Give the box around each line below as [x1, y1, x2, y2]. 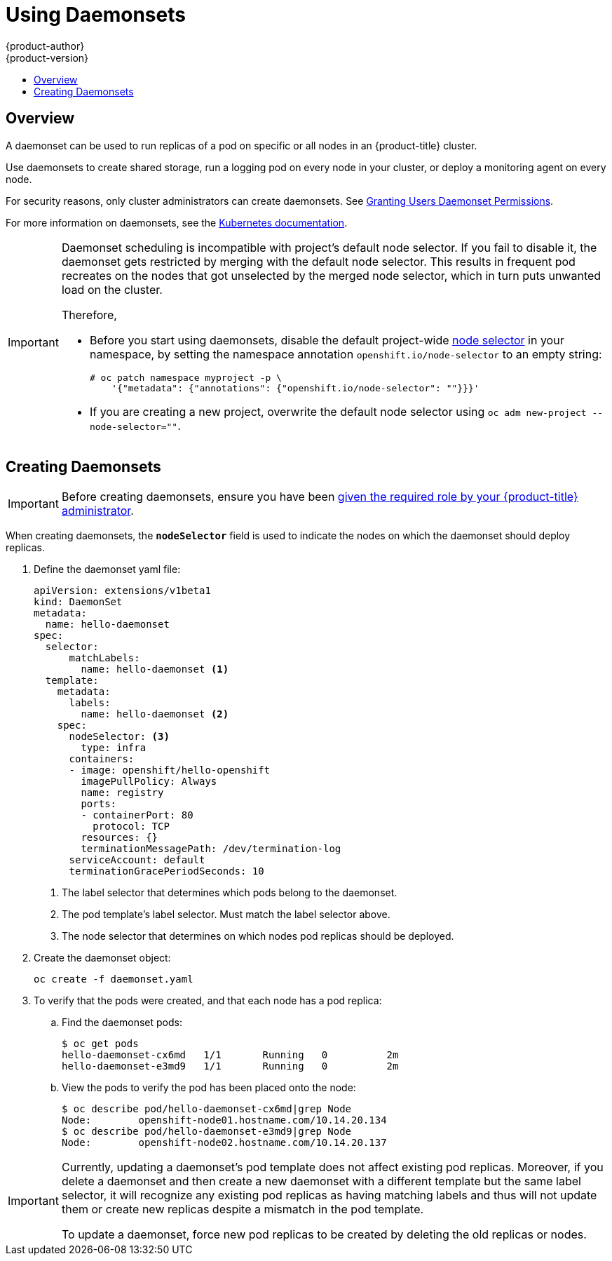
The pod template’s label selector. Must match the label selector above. [62, 908, 390, 921]
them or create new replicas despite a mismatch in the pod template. [61, 1202, 424, 1217]
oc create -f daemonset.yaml [34, 973, 193, 985]
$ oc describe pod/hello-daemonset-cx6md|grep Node [62, 1103, 352, 1115]
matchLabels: [69, 652, 140, 664]
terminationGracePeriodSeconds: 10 [69, 865, 264, 877]
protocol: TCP [93, 821, 170, 832]
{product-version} [6, 51, 89, 64]
